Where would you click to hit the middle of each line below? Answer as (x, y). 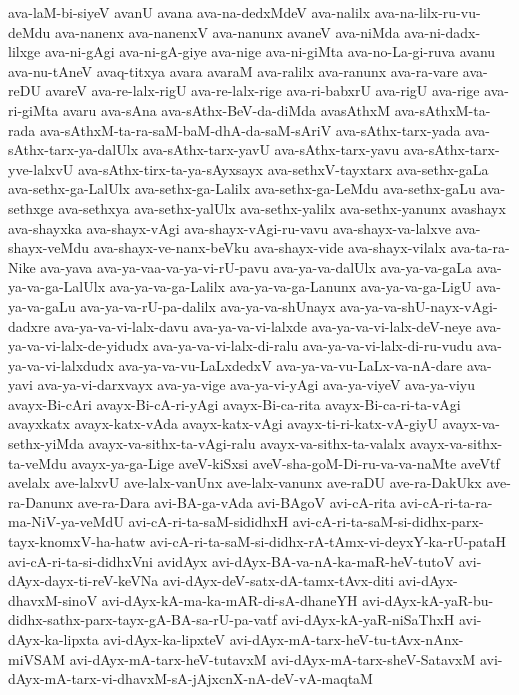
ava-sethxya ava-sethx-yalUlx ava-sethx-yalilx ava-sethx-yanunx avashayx (282, 207)
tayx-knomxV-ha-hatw (77, 541)
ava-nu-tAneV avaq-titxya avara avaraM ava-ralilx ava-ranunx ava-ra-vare (233, 70)
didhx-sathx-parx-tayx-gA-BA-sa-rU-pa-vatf (142, 619)
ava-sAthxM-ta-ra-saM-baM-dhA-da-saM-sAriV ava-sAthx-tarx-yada (250, 129)
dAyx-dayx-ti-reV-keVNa (83, 580)
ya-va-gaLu (42, 305)
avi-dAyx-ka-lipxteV (164, 639)
